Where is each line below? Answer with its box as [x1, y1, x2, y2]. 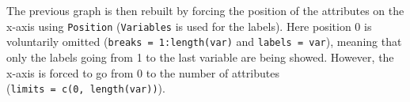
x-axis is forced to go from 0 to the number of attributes [6, 64, 279, 81]
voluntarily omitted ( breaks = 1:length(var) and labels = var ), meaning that [6, 33, 402, 50]
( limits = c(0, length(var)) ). [6, 80, 165, 96]
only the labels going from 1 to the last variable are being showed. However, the [6, 48, 394, 65]
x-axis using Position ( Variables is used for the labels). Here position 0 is [6, 17, 372, 34]
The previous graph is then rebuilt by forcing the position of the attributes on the [6, 2, 404, 18]
